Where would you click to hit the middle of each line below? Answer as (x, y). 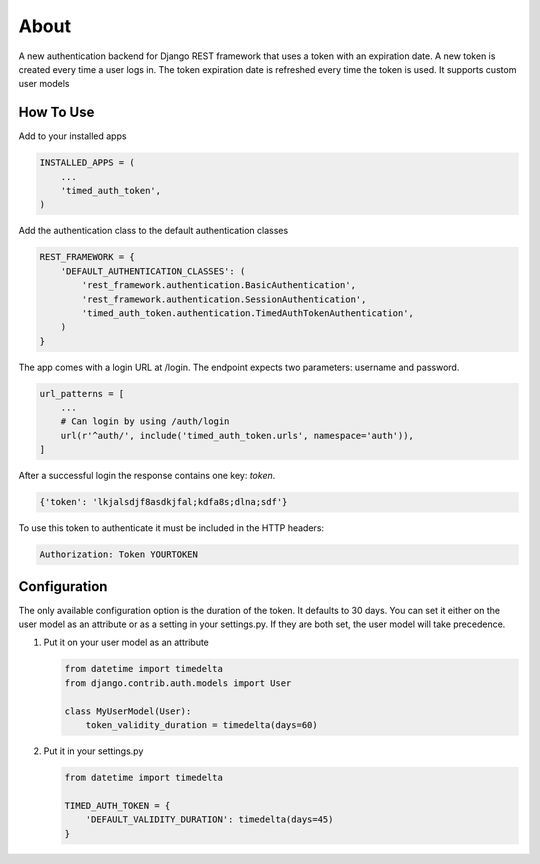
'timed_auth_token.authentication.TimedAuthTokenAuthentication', (248, 313)
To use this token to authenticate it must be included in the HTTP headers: (171, 528)
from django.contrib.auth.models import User (178, 683)
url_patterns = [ (82, 393)
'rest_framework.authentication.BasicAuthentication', (219, 285)
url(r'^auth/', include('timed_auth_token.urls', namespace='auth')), (237, 435)
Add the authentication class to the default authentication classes (153, 231)
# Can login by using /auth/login (145, 421)
